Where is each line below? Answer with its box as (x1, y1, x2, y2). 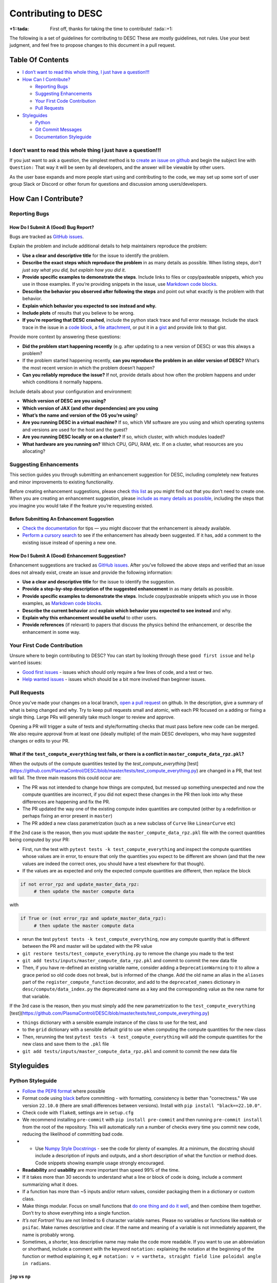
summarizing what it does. (22, 1181, 78, 1188)
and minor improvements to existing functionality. (9, 479, 114, 485)
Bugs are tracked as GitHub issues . (9, 234, 84, 240)
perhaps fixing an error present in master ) (22, 813, 113, 819)
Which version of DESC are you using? (22, 398, 106, 404)
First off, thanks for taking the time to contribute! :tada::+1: (50, 26, 173, 32)
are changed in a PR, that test (199, 767, 262, 773)
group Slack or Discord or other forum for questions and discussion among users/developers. (9, 181, 208, 187)
